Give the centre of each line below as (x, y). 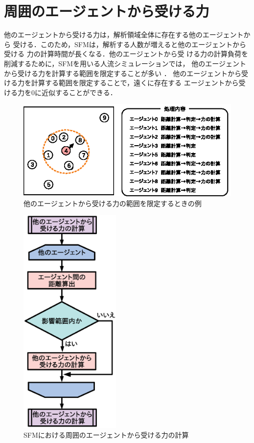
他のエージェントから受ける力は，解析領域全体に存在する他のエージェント (124, 35)
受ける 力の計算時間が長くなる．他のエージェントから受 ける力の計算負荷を (126, 54)
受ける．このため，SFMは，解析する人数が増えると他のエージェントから (130, 44)
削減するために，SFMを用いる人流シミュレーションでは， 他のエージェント (125, 63)
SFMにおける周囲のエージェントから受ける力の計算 (106, 434)
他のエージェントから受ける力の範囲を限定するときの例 (113, 203)
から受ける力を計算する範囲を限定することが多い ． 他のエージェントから (123, 73)
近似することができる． (79, 92)
